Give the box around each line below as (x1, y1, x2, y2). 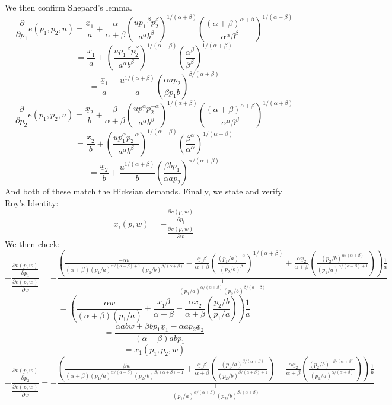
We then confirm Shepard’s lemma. (5, 1, 132, 13)
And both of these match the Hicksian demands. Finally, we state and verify (5, 185, 282, 197)
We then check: (5, 237, 60, 250)
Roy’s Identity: (5, 196, 59, 209)
